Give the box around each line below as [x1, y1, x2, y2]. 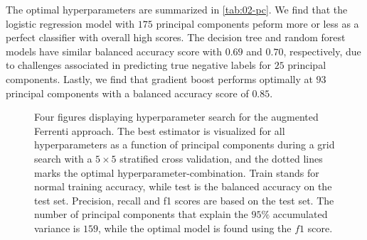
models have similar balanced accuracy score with [6, 43, 223, 58]
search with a [34, 151, 92, 165]
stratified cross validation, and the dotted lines [119, 151, 323, 165]
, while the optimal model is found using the [97, 220, 292, 235]
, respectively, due [283, 43, 361, 58]
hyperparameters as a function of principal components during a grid [34, 137, 335, 152]
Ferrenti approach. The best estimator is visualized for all [34, 123, 285, 138]
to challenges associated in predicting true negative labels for [6, 58, 271, 72]
